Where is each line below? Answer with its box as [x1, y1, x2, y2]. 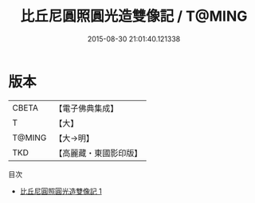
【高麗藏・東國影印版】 [54, 147, 143, 158]
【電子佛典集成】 [54, 103, 119, 114]
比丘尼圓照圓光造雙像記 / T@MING [20, 7, 248, 25]
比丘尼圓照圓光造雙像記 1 [19, 186, 102, 196]
